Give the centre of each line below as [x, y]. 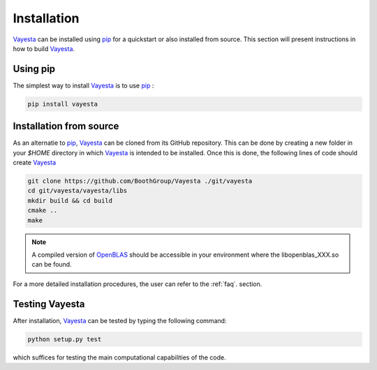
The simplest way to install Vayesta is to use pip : [83, 85]
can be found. [52, 264]
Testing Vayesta [49, 304]
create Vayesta [35, 163]
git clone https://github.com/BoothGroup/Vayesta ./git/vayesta [140, 181]
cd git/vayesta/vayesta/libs [77, 191]
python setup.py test [65, 339]
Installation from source [66, 126]
